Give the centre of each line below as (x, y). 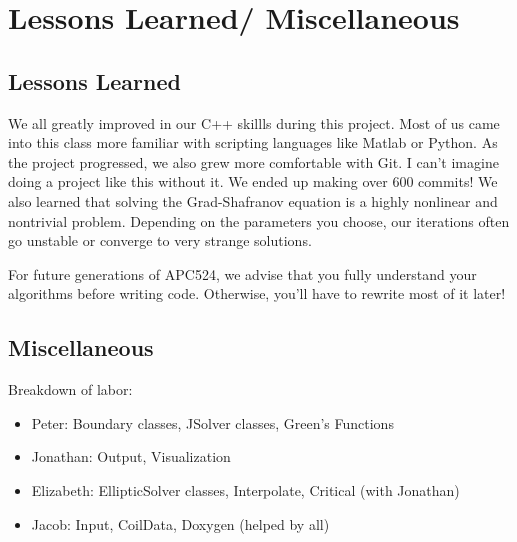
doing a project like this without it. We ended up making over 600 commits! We (253, 181)
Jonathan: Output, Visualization (131, 456)
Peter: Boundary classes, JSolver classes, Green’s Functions (212, 422)
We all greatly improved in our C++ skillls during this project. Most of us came (254, 122)
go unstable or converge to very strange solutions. (160, 240)
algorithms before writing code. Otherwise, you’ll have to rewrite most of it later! (257, 293)
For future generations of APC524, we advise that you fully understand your (242, 273)
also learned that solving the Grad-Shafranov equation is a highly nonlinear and (253, 200)
